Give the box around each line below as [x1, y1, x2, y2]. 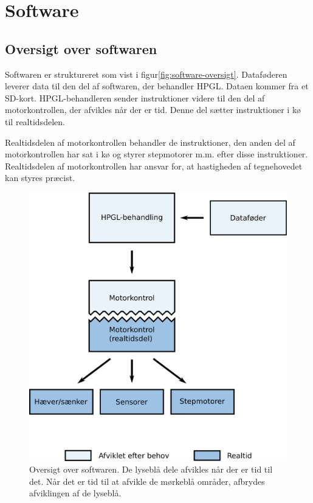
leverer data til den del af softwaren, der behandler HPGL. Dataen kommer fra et [5, 80, 309, 92]
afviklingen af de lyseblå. [29, 487, 122, 499]
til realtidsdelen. [5, 115, 65, 128]
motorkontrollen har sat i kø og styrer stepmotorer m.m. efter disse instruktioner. [5, 148, 308, 160]
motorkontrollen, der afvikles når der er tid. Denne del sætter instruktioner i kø [5, 103, 301, 116]
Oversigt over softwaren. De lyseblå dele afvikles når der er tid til [29, 463, 273, 476]
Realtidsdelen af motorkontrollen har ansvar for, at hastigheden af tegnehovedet [5, 159, 303, 172]
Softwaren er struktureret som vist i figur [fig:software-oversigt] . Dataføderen [5, 67, 287, 80]
